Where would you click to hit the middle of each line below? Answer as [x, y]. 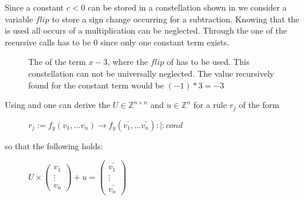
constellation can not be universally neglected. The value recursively [151, 73]
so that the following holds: [54, 145]
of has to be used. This [208, 62]
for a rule [210, 105]
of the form [259, 105]
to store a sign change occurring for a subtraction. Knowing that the [176, 19]
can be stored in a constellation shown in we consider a [187, 7]
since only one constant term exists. [165, 42]
